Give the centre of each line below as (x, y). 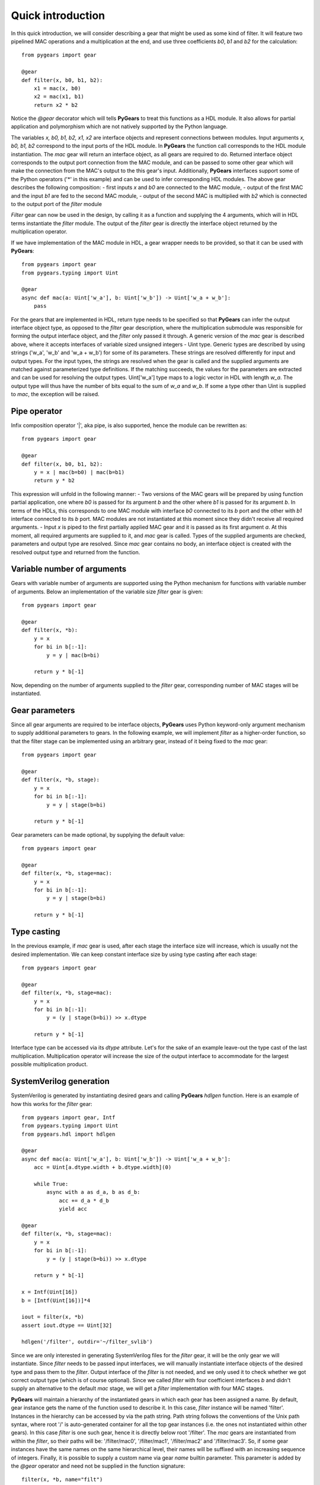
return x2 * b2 (56, 105)
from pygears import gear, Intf (68, 1117)
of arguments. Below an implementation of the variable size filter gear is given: (107, 592)
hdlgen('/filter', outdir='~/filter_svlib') (87, 1342)
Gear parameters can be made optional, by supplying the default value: (98, 835)
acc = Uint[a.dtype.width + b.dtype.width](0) (103, 1168)
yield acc (73, 1209)
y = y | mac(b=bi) (73, 655)
